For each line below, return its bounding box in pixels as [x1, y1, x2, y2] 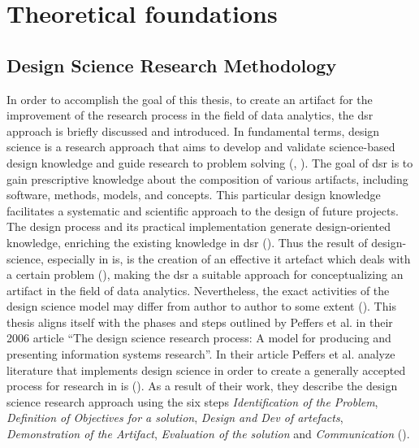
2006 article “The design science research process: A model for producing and [6, 329, 391, 346]
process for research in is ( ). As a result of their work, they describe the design [6, 377, 398, 394]
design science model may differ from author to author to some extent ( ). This [6, 298, 396, 315]
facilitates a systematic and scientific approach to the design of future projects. [6, 202, 399, 219]
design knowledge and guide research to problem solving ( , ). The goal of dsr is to [6, 154, 413, 171]
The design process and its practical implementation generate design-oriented [6, 218, 391, 235]
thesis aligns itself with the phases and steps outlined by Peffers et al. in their [6, 313, 393, 330]
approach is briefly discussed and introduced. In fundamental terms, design [6, 122, 380, 139]
